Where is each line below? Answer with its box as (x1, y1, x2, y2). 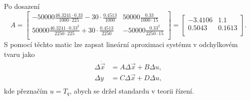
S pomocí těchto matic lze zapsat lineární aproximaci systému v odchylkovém (4, 39, 238, 49)
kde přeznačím (4, 85, 48, 96)
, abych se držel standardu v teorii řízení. (70, 85, 194, 96)
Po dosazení (4, 1, 40, 11)
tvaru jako (4, 49, 35, 59)
